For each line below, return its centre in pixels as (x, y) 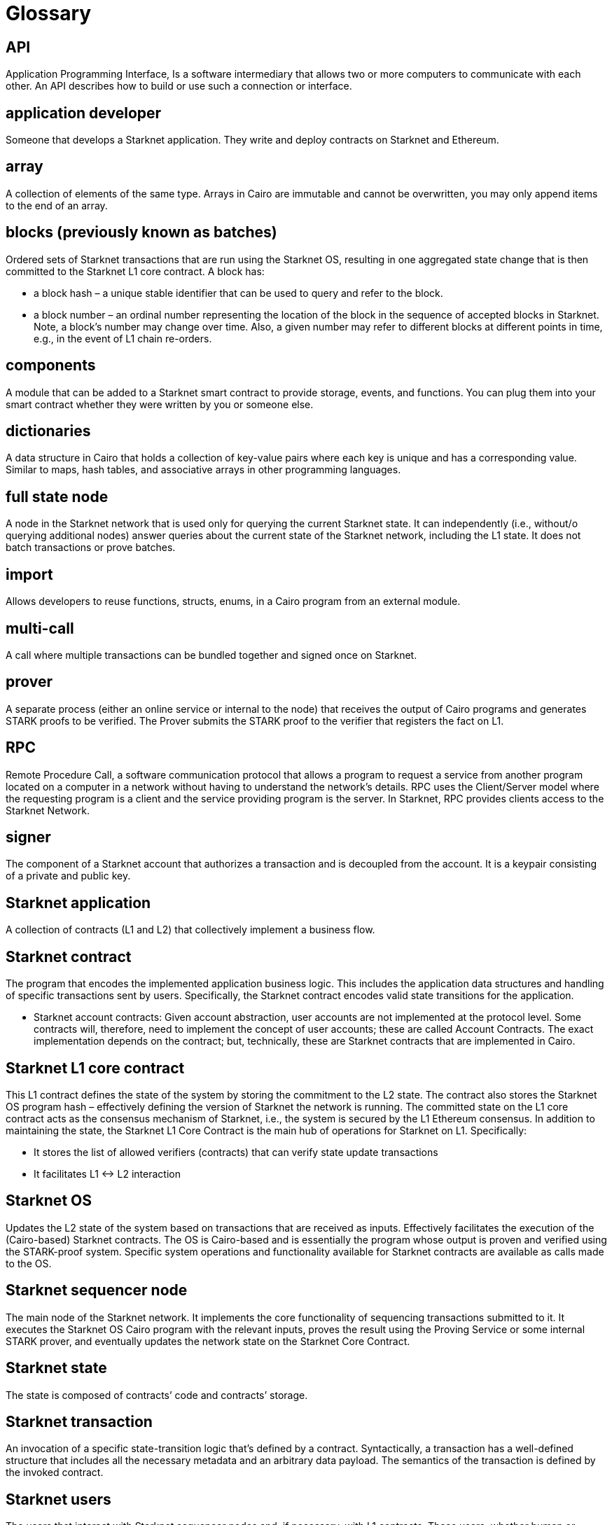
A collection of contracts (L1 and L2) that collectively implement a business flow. (190, 930)
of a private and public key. (68, 876)
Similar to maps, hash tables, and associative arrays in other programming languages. (203, 470)
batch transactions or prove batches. (91, 548)
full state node (57, 496)
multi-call (40, 628)
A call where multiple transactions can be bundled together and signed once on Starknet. (211, 655)
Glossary (49, 13)
